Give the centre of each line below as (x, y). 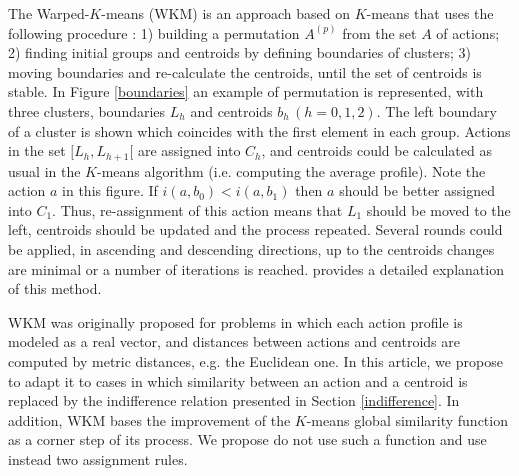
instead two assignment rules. (98, 458)
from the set (379, 32)
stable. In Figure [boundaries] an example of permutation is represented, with (246, 91)
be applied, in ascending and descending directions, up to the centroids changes (251, 248)
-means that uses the (430, 13)
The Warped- (49, 13)
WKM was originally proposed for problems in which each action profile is (235, 321)
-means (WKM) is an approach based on (225, 13)
